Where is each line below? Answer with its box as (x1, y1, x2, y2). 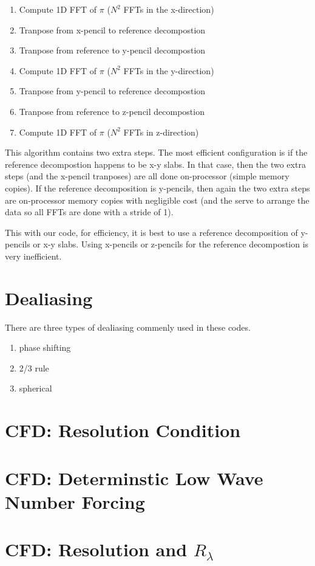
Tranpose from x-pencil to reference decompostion (19, 23, 206, 36)
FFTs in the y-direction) (123, 64, 214, 77)
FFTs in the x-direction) (123, 3, 214, 15)
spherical (19, 382, 52, 395)
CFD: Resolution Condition (5, 418, 241, 443)
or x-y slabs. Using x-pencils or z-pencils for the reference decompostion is (33, 238, 309, 250)
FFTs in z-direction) (123, 125, 199, 138)
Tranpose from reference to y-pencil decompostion (19, 44, 206, 57)
